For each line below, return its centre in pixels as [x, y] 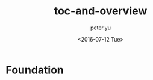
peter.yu [101, 28]
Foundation [35, 70]
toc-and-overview [101, 11]
